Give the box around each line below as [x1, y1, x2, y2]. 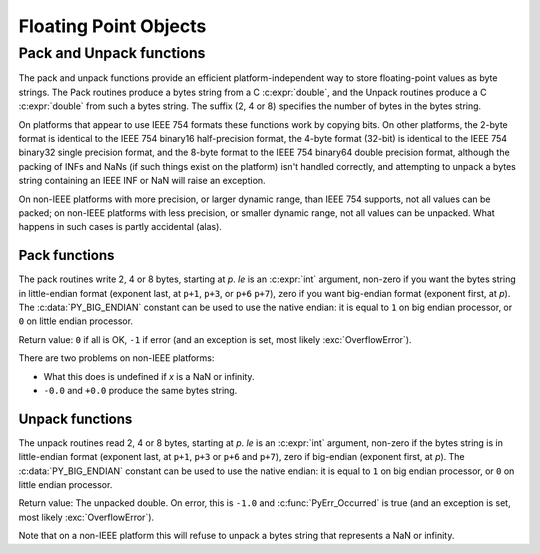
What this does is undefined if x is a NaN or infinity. [43, 370, 255, 382]
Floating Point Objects [18, 15, 207, 37]
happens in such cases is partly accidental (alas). [18, 221, 222, 233]
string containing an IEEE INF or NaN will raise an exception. [18, 175, 266, 187]
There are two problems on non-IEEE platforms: [18, 352, 215, 364]
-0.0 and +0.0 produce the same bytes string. [43, 384, 238, 396]
